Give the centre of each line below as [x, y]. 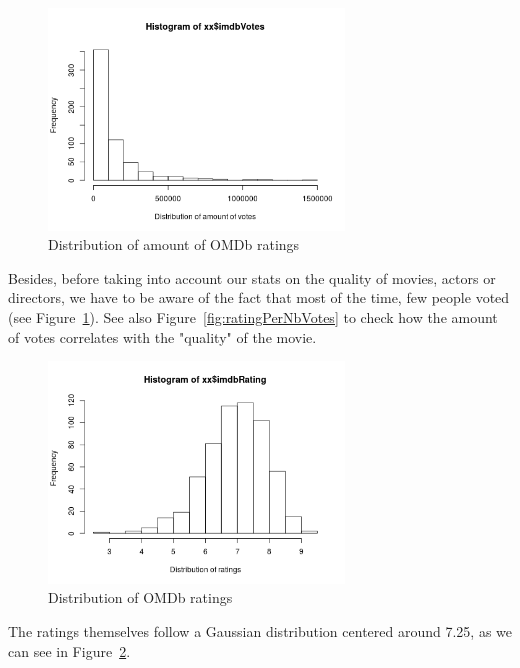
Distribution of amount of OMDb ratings [174, 244]
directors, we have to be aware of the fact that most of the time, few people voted [259, 297]
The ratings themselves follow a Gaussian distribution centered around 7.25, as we [260, 630]
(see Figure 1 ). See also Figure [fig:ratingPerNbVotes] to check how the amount [253, 316]
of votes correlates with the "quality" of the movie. [162, 336]
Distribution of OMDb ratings [140, 597]
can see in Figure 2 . [69, 650]
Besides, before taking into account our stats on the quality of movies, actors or [252, 277]
